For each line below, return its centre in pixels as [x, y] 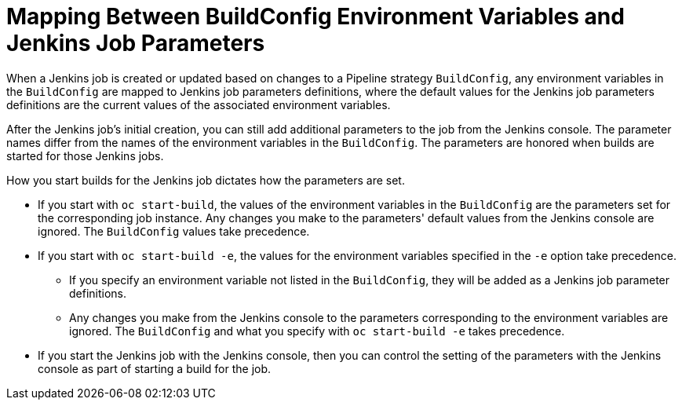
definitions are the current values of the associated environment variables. [199, 104]
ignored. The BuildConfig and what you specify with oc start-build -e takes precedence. [317, 331]
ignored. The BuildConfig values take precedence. [174, 231]
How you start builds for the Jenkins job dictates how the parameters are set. [206, 180]
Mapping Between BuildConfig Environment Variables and [315, 16]
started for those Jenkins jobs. [85, 155]
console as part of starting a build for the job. [155, 368]
